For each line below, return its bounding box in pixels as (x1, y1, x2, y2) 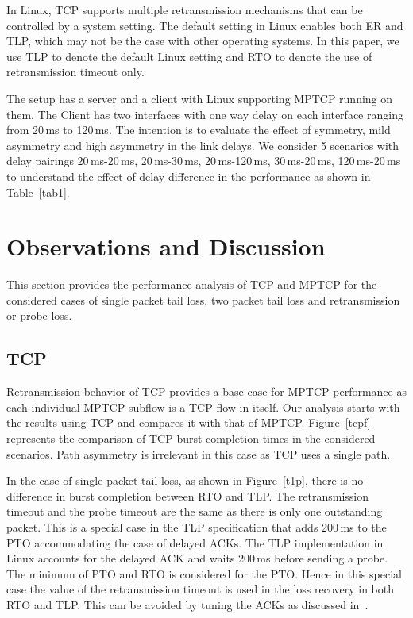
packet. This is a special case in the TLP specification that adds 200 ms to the (6, 518, 387, 535)
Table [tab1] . (6, 183, 70, 200)
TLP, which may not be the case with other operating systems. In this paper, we (6, 33, 399, 49)
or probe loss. (6, 307, 72, 324)
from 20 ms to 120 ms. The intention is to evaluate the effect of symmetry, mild (6, 121, 391, 138)
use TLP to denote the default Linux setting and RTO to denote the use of (6, 48, 372, 64)
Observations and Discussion (6, 230, 326, 263)
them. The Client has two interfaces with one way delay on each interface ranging (6, 106, 403, 122)
